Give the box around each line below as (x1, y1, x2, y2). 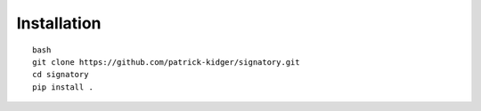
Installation (16, 13, 102, 33)
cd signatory (32, 69, 89, 80)
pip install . (32, 82, 94, 92)
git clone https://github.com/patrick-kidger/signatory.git (32, 57, 300, 67)
